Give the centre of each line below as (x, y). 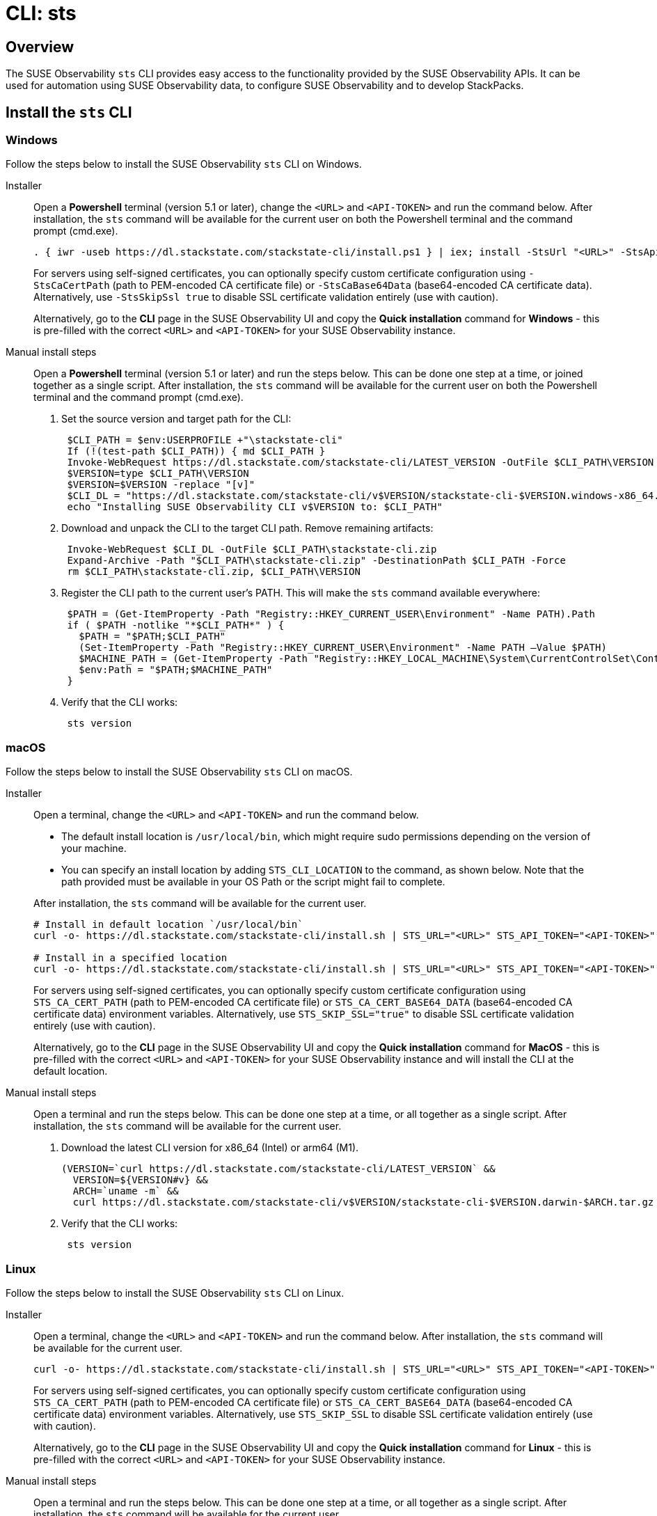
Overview (40, 47)
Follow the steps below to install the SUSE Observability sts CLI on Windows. (184, 164)
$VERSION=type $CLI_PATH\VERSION (158, 474)
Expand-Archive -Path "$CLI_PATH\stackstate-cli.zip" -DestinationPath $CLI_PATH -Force (316, 561)
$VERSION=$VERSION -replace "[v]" (161, 485)
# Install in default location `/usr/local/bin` (168, 925)
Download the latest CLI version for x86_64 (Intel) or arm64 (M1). (210, 1148)
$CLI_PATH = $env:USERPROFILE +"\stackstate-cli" (205, 440)
